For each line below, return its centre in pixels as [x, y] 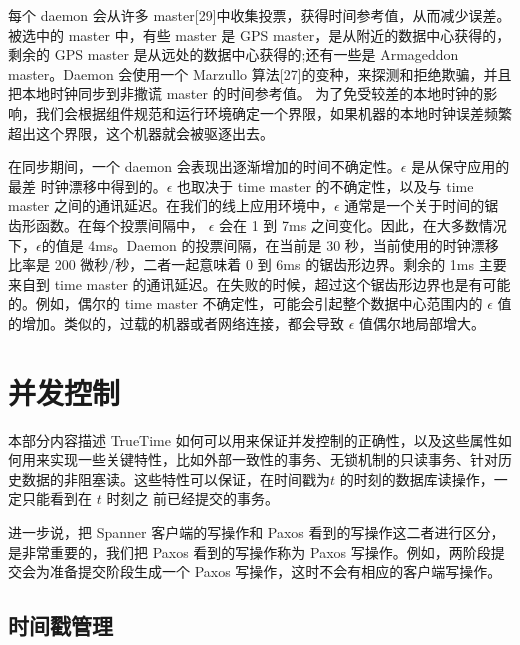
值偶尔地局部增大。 [422, 322]
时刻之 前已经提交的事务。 [193, 498]
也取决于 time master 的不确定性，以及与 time [325, 185]
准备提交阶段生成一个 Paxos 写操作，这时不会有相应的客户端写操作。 [275, 571]
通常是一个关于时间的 [414, 205]
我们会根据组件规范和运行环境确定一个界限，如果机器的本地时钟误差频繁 [273, 112]
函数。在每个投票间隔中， [119, 224]
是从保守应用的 [460, 166]
